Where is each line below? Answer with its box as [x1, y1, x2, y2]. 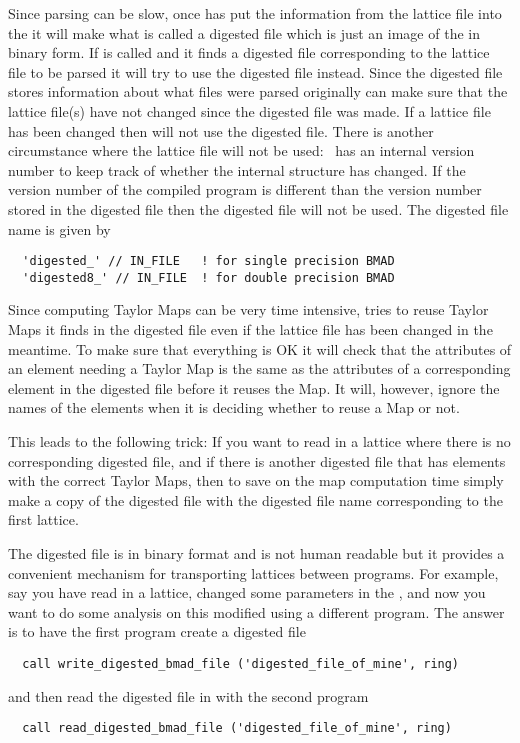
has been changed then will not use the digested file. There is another [8, 120, 434, 141]
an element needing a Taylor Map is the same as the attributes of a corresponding [8, 358, 511, 379]
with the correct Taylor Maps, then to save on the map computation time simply [8, 470, 504, 491]
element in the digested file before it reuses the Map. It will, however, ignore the [8, 377, 500, 398]
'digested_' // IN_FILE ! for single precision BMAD [22, 254, 395, 269]
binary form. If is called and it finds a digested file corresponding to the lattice [8, 42, 490, 63]
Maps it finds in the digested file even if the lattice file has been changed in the [8, 319, 493, 340]
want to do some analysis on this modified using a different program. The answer [8, 601, 505, 622]
